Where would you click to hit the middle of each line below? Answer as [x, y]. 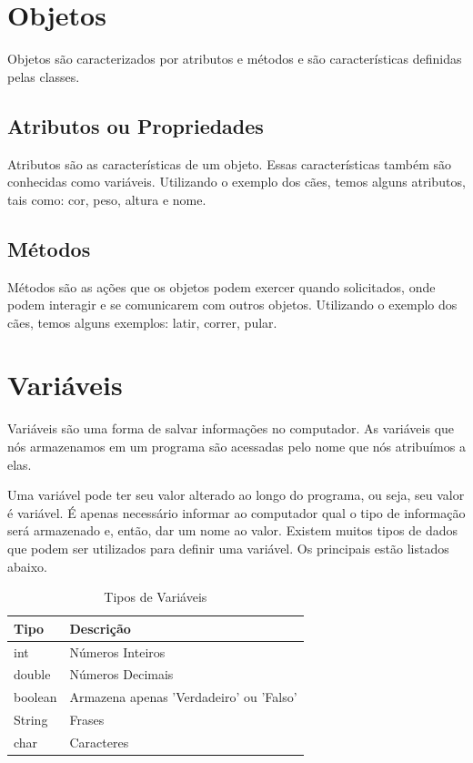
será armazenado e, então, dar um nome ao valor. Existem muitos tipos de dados [232, 530]
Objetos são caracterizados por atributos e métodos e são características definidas [235, 59]
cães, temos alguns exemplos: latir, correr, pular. [142, 322]
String [31, 720]
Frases [87, 720]
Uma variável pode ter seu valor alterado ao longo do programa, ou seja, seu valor [236, 495]
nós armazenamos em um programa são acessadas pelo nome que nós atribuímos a [236, 446]
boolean [35, 697]
